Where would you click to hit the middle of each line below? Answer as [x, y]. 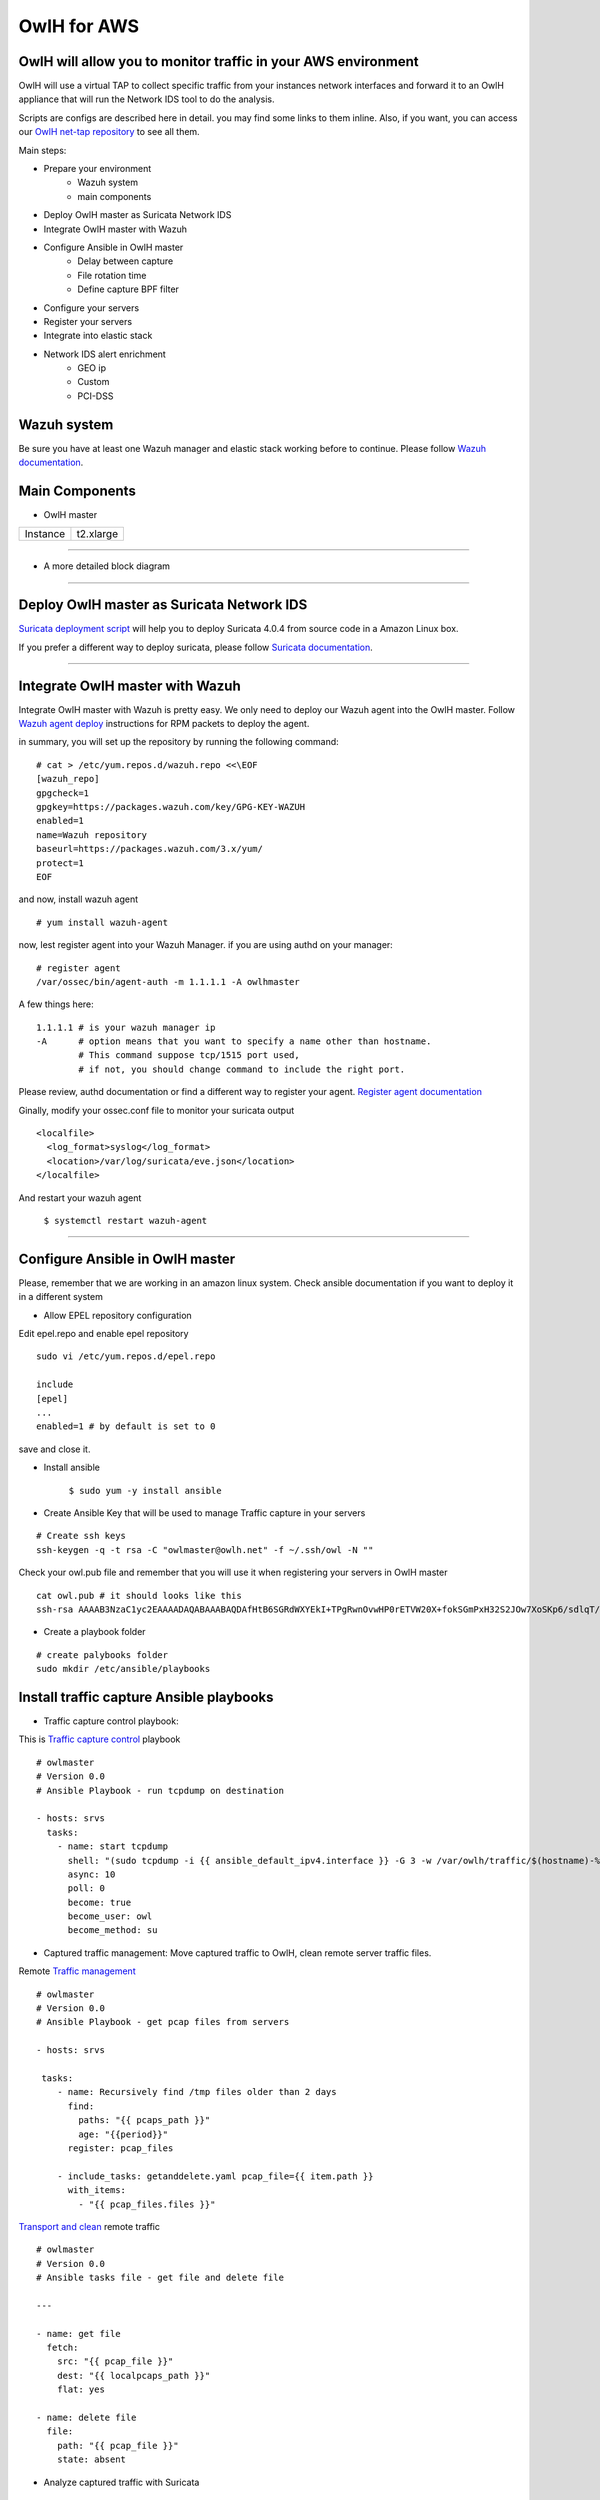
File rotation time [112, 275]
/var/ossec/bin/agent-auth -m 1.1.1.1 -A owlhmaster [168, 981]
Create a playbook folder [94, 1632]
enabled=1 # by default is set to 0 [126, 1426]
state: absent [91, 2459]
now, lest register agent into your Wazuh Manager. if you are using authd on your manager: [206, 945]
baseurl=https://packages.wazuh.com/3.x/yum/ [150, 849]
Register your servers [88, 321]
